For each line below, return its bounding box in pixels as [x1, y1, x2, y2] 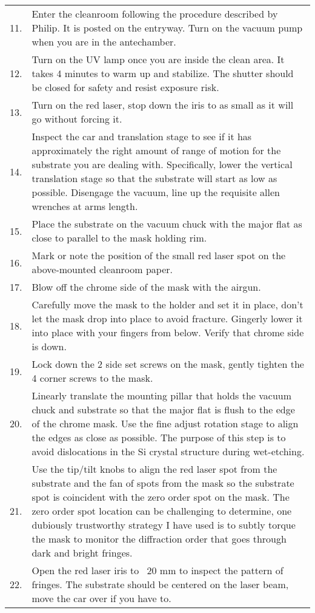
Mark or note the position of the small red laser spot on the [31, 248, 286, 262]
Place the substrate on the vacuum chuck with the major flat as [31, 217, 302, 231]
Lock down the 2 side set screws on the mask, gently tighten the [31, 357, 304, 371]
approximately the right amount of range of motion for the [31, 143, 281, 157]
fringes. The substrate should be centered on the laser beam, [31, 577, 289, 591]
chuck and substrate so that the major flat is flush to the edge [31, 402, 295, 416]
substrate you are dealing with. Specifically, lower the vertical [31, 157, 293, 171]
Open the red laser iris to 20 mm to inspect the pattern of [31, 563, 283, 577]
